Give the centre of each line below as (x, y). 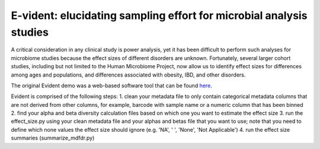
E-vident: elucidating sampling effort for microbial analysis (159, 15)
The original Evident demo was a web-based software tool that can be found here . (112, 85)
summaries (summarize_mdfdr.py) (53, 138)
